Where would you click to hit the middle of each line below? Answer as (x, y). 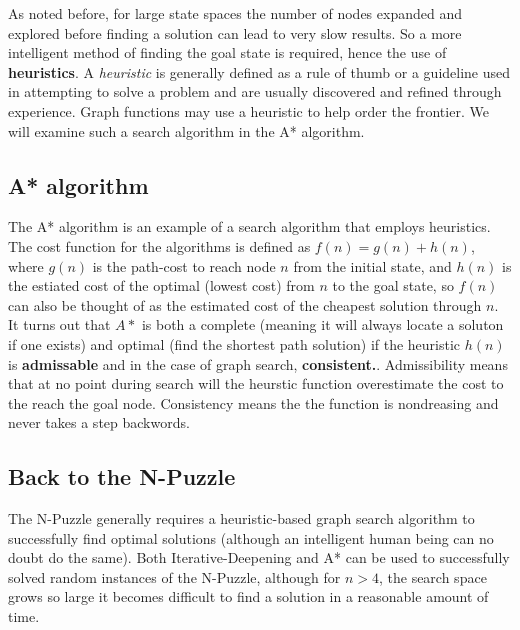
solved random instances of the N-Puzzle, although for (174, 576)
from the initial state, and (372, 265)
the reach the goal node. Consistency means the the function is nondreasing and (253, 402)
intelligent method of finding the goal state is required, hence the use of (227, 52)
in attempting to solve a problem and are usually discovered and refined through (255, 91)
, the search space (432, 576)
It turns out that (59, 324)
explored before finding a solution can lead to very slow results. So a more (235, 32)
